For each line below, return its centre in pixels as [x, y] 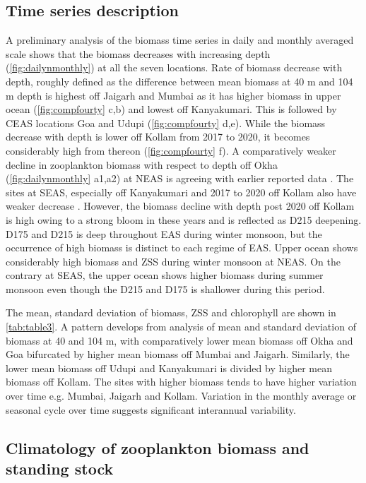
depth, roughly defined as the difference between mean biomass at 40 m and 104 [179, 81]
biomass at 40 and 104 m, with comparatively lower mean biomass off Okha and [179, 340]
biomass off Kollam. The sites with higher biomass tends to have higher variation [181, 382]
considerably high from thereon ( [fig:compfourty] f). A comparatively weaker [171, 150]
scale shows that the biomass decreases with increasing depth [138, 53]
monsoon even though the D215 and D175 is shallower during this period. [165, 288]
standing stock [60, 469]
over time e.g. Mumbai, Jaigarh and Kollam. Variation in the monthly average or [181, 396]
